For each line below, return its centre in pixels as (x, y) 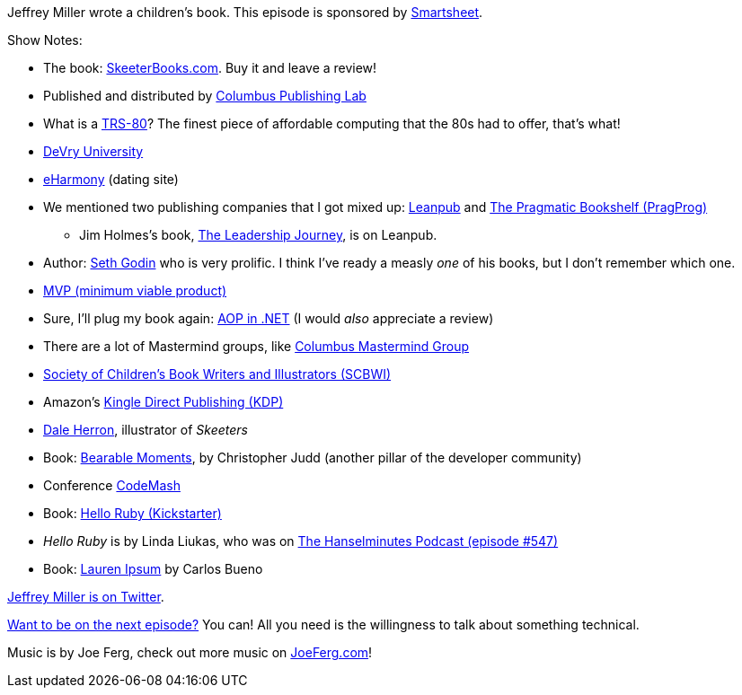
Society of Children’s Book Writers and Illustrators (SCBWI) (217, 374)
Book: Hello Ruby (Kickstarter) (132, 513)
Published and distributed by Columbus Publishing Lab (205, 96)
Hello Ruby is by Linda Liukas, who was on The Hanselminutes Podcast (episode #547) (301, 541)
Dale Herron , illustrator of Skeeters (146, 430)
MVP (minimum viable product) (135, 290)
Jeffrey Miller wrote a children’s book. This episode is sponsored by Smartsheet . (245, 12)
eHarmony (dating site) (111, 179)
